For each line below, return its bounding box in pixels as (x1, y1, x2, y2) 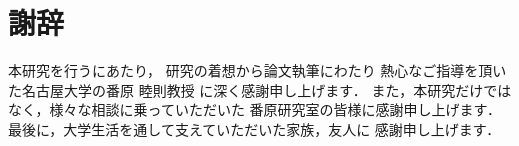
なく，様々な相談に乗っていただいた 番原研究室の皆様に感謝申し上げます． (8, 99, 501, 120)
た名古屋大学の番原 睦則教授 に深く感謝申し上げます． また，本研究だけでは (8, 79, 512, 100)
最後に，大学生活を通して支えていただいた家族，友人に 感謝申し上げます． (8, 118, 501, 139)
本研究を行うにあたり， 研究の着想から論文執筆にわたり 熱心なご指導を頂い (8, 60, 507, 81)
